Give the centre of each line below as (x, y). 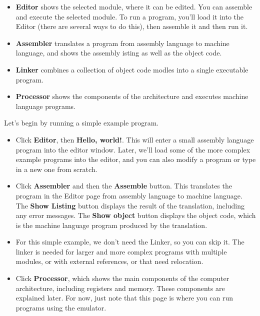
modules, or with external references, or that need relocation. (109, 261)
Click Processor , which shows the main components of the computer (122, 278)
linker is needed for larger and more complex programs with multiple (121, 251)
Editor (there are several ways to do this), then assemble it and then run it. (132, 26)
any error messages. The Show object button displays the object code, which (136, 215)
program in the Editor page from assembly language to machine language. (129, 195)
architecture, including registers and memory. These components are (120, 288)
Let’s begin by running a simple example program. (81, 123)
